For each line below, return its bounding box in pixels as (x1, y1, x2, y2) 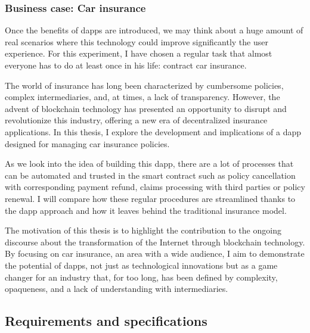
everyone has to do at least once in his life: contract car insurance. (5, 59, 247, 71)
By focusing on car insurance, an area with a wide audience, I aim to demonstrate (5, 247, 305, 260)
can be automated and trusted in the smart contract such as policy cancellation (5, 169, 296, 181)
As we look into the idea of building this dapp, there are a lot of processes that (5, 157, 294, 170)
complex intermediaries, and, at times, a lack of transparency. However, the (5, 91, 280, 103)
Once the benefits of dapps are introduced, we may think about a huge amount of (5, 24, 303, 36)
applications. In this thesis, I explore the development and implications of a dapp (5, 125, 302, 138)
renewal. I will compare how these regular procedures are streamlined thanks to (5, 192, 296, 204)
